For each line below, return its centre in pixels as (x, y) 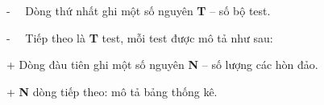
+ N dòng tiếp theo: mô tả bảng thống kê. (112, 91)
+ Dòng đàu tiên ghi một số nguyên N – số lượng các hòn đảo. (162, 65)
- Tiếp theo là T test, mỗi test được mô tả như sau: (140, 37)
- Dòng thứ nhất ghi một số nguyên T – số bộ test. (139, 10)
